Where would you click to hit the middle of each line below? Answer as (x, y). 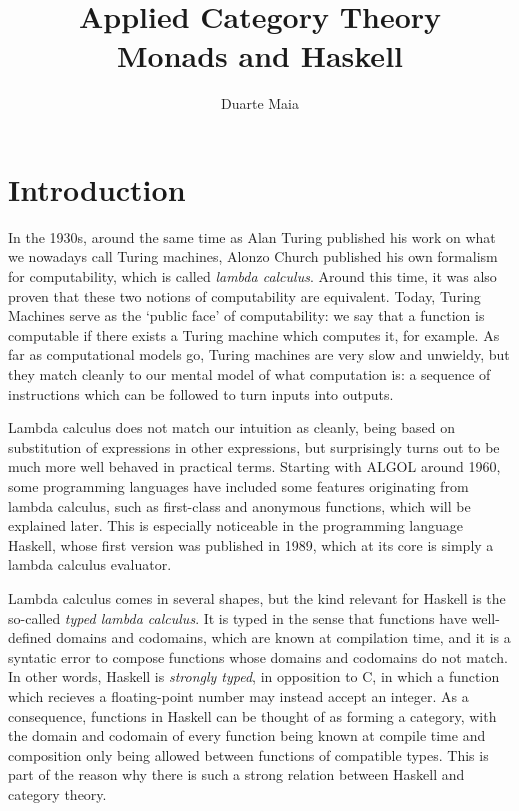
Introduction (97, 188)
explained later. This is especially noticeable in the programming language (235, 525)
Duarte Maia (260, 103)
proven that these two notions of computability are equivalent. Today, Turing (244, 295)
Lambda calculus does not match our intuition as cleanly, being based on (232, 427)
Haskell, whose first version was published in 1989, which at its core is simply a (251, 544)
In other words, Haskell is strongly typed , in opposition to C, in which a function (254, 676)
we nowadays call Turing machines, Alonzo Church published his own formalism (253, 256)
